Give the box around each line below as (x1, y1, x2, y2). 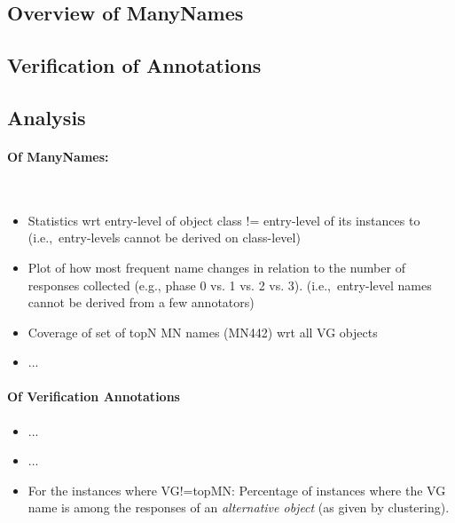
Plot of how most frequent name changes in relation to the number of (27, 258, 405, 276)
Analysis (7, 103, 86, 131)
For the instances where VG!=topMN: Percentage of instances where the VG (27, 480, 446, 499)
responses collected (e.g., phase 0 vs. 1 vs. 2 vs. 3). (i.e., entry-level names (27, 275, 432, 294)
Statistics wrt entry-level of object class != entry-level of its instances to (27, 210, 420, 229)
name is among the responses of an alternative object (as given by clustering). (27, 498, 450, 517)
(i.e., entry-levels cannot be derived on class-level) (27, 228, 301, 247)
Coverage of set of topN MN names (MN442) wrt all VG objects (27, 322, 378, 341)
